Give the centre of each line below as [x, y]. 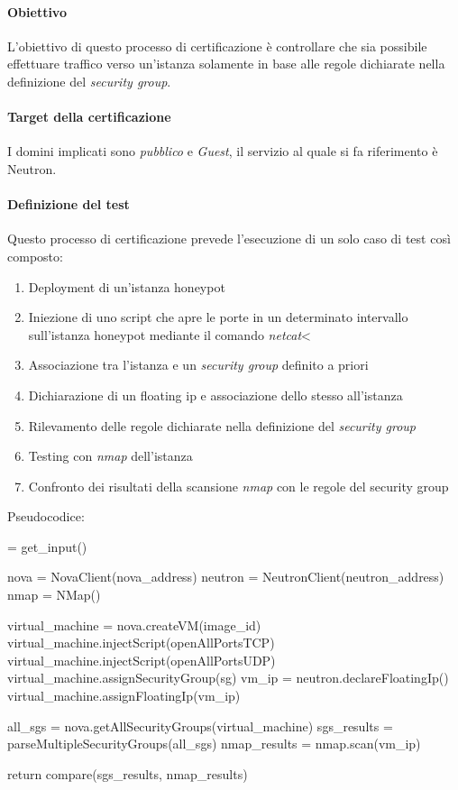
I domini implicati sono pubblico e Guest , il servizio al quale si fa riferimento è [223, 151]
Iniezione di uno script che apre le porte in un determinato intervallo [218, 317]
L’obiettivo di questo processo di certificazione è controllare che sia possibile [217, 46]
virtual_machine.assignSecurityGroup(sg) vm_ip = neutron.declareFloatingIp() [228, 678]
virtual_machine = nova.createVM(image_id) [134, 625]
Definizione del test [69, 204]
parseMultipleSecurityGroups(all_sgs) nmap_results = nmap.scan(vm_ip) [214, 744]
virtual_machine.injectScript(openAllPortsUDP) [142, 660]
